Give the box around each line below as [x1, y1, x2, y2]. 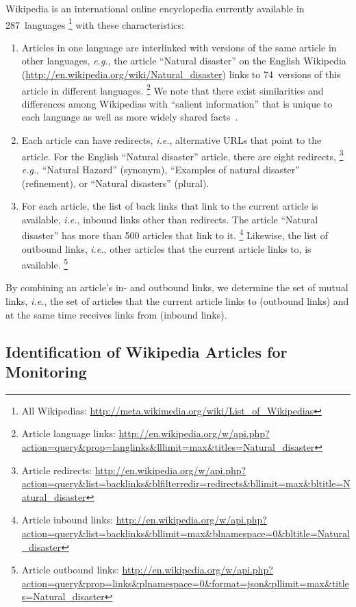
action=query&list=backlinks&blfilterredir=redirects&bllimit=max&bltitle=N [21, 476, 351, 491]
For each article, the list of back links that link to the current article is [21, 199, 318, 213]
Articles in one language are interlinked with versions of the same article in [21, 40, 337, 54]
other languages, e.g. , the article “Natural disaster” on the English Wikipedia [21, 53, 346, 68]
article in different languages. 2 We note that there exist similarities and [21, 81, 324, 97]
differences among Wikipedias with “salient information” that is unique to [21, 96, 333, 110]
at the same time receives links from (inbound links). [5, 307, 227, 321]
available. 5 [21, 256, 68, 271]
